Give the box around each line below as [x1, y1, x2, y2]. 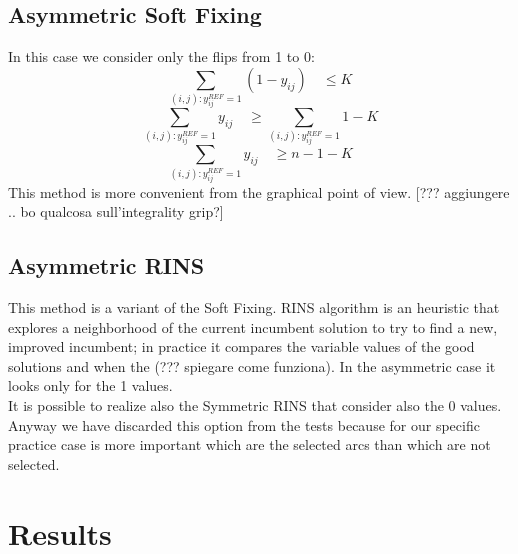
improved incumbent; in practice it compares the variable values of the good [8, 336, 475, 357]
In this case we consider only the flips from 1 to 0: [8, 46, 315, 67]
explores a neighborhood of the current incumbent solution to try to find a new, [8, 316, 498, 337]
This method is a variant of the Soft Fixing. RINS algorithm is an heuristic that [8, 297, 500, 318]
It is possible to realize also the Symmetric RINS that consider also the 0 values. [8, 395, 502, 415]
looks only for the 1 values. [8, 375, 173, 396]
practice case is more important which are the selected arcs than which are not [8, 434, 491, 455]
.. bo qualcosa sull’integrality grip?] [8, 201, 224, 222]
